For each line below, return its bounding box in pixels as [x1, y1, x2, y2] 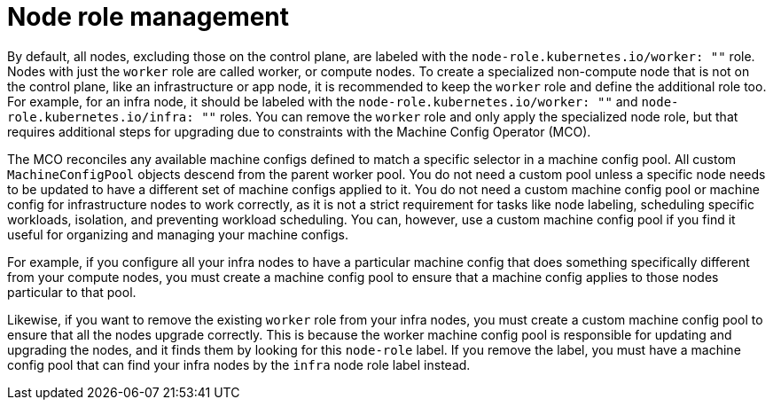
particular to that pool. [7, 284, 137, 300]
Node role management [7, 2, 290, 32]
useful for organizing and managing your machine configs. [7, 226, 349, 242]
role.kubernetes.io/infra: [7, 109, 194, 124]
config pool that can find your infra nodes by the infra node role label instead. [7, 356, 471, 372]
